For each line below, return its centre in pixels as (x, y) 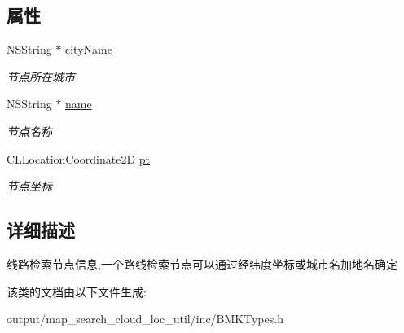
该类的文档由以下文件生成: (77, 291)
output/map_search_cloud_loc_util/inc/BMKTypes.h (145, 319)
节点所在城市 (41, 76)
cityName (89, 49)
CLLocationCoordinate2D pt (79, 158)
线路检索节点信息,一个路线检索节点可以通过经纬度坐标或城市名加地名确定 (202, 263)
